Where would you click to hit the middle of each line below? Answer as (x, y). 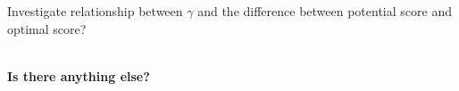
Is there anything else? (79, 75)
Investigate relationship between (95, 11)
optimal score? (47, 28)
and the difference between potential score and (325, 11)
